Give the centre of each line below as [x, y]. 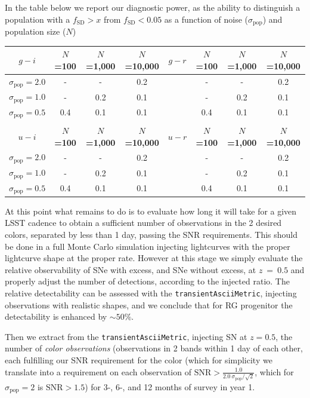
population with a [38, 19]
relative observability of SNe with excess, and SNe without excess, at [131, 269]
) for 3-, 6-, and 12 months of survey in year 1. [170, 386]
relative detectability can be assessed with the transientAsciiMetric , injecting [151, 293]
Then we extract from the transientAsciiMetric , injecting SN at [126, 336]
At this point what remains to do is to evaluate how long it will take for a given [151, 211]
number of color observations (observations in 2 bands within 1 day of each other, [154, 348]
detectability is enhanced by [56, 316]
